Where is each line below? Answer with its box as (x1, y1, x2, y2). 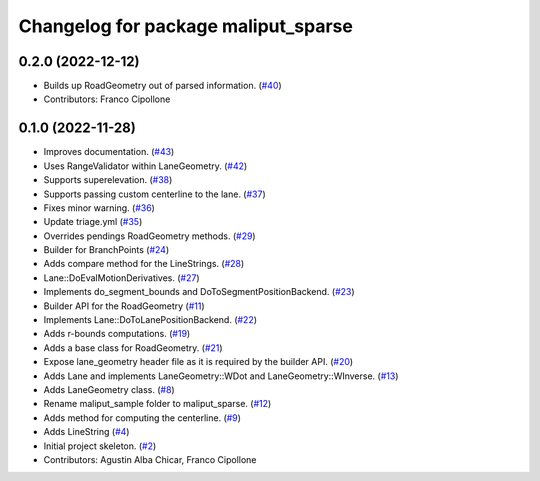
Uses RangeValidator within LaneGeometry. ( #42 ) (43, 160, 248, 172)
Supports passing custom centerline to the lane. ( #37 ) (43, 188, 267, 200)
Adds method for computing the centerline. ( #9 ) (43, 411, 242, 424)
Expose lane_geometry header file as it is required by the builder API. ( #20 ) (43, 356, 354, 368)
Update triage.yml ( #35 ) (43, 216, 143, 228)
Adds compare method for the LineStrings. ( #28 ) (43, 258, 245, 270)
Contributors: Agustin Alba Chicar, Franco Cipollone (43, 453, 257, 465)
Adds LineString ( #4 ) (43, 426, 130, 438)
